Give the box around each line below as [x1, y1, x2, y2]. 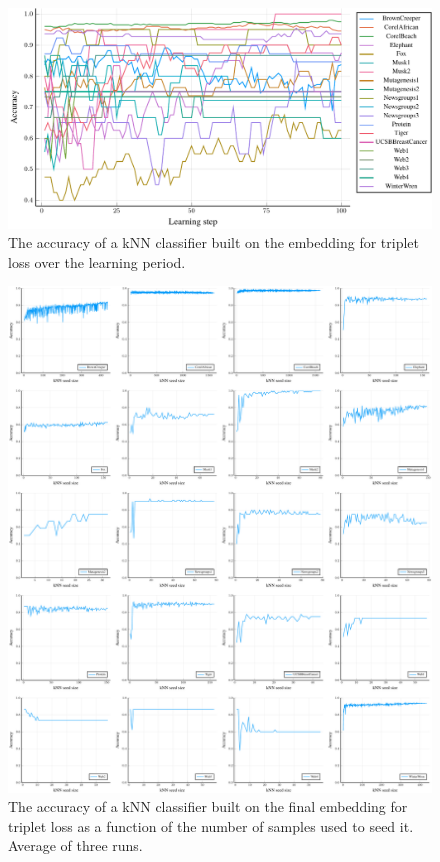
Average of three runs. [8, 835, 143, 856]
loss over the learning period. [8, 251, 186, 272]
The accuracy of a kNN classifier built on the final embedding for [8, 796, 408, 817]
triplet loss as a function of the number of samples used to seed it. [8, 815, 414, 836]
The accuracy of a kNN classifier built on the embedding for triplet [8, 232, 419, 253]
